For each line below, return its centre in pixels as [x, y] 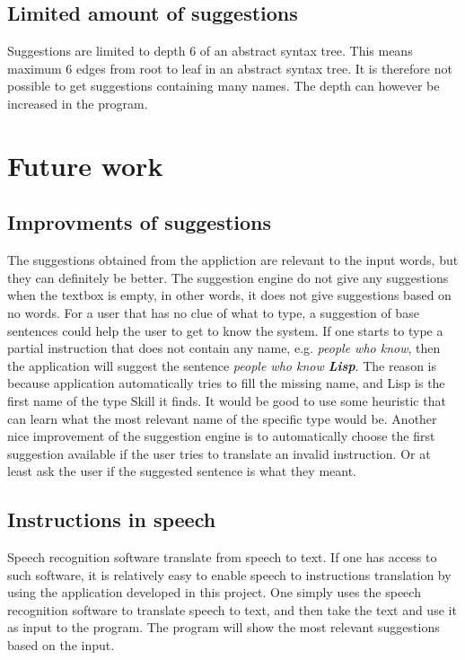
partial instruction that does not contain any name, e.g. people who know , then [224, 348]
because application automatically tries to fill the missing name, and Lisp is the [226, 383]
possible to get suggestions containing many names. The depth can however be [224, 86]
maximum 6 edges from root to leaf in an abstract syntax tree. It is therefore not [230, 68]
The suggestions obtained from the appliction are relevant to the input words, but [233, 260]
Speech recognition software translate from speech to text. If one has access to [222, 557]
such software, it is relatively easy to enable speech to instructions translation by [229, 574]
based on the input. [61, 645]
